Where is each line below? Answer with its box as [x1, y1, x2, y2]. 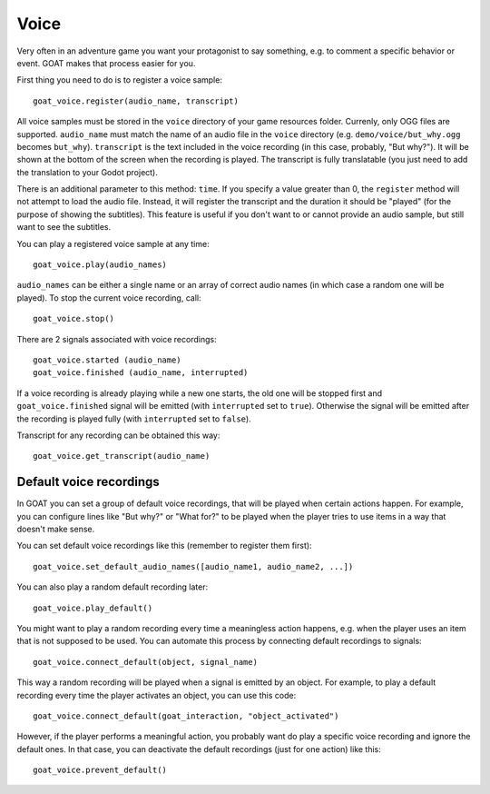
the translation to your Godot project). [16, 166, 159, 177]
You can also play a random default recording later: [16, 581, 209, 592]
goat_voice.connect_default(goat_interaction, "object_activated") [33, 710, 339, 721]
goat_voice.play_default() [33, 602, 153, 613]
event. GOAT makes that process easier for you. [16, 57, 196, 68]
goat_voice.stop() [33, 313, 115, 324]
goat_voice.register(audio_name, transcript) [33, 95, 240, 106]
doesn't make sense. [16, 523, 95, 534]
